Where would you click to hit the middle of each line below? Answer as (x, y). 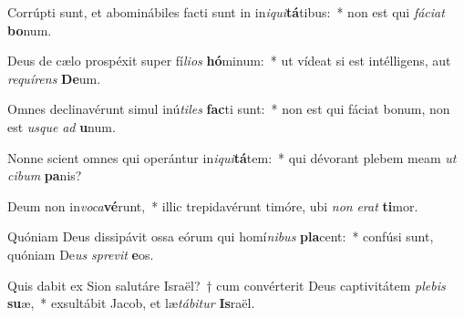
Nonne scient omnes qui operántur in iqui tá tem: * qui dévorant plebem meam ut (232, 157)
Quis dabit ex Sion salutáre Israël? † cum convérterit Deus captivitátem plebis (227, 285)
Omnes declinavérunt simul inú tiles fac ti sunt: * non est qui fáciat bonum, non (229, 109)
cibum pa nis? (45, 175)
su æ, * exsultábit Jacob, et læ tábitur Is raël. (131, 303)
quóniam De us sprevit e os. (81, 254)
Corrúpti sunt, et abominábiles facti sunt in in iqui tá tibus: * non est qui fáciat (226, 12)
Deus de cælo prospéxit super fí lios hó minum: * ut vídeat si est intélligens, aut (229, 61)
